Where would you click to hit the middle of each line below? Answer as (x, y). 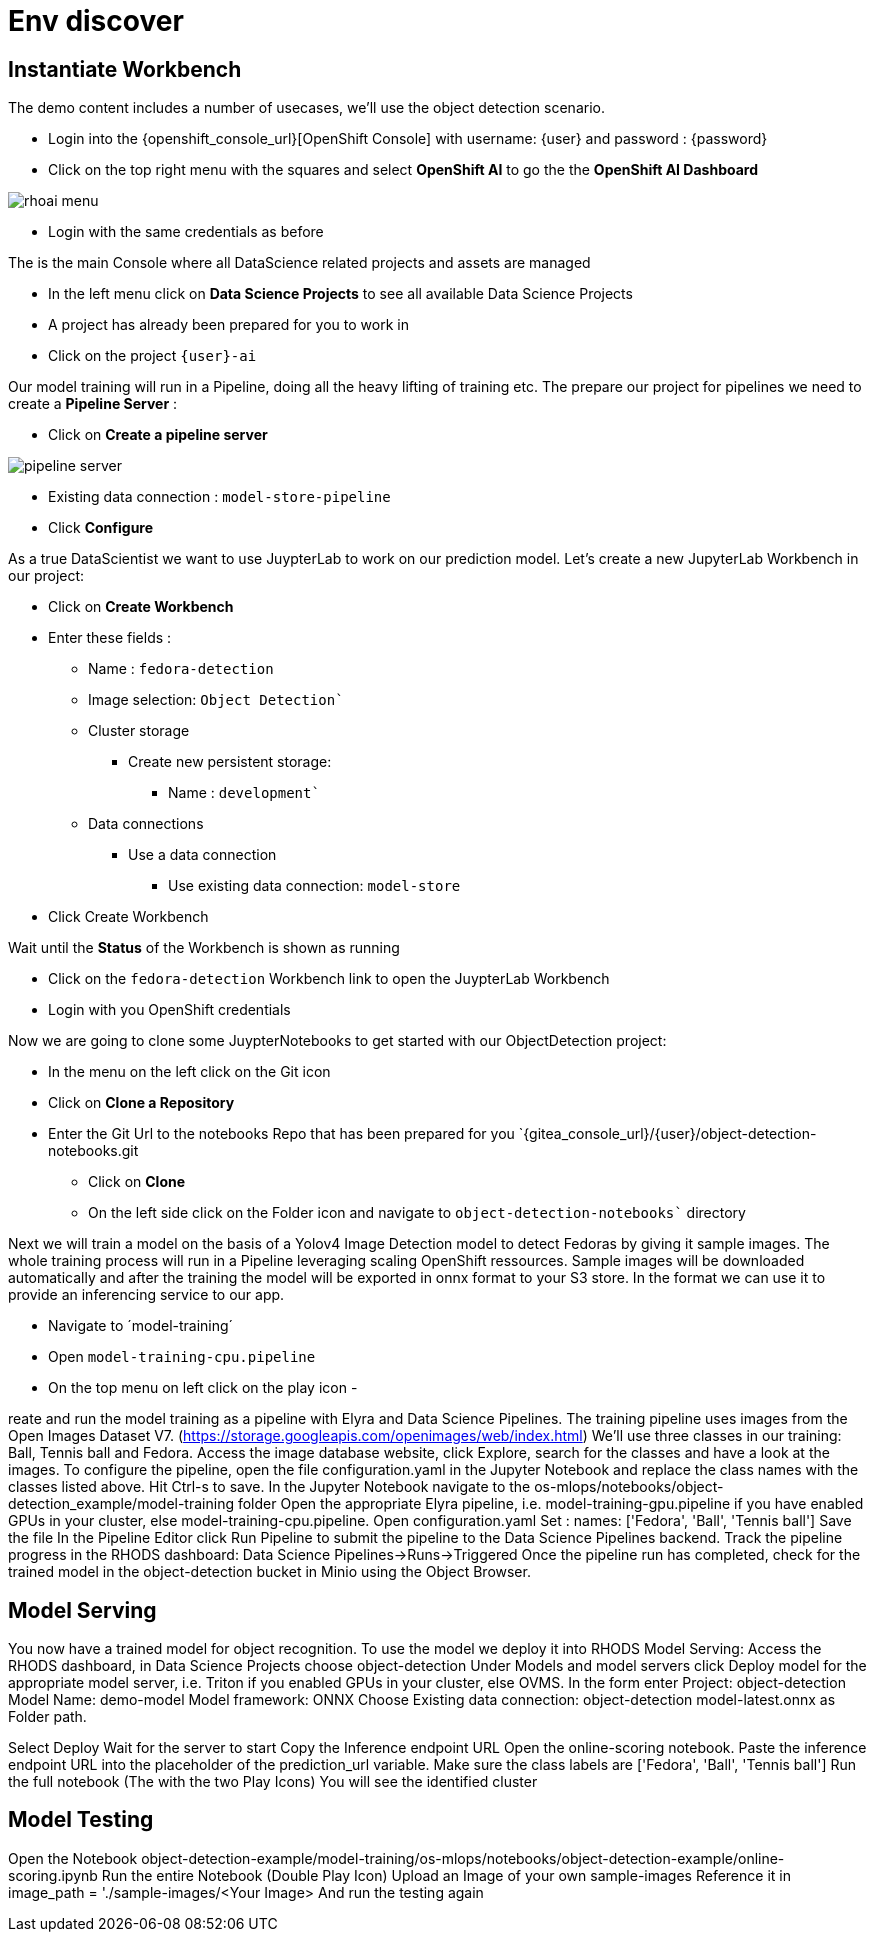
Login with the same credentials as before (186, 232)
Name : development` (244, 793)
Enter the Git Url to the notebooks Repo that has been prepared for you (281, 1134)
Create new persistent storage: (230, 762)
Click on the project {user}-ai (152, 356)
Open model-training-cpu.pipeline (182, 1357)
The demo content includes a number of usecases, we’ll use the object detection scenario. (306, 108)
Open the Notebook (73, 1858)
